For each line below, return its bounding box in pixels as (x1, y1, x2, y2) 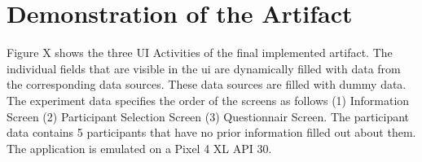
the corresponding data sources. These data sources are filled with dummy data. (7, 76, 407, 93)
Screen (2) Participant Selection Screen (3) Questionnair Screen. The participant (7, 107, 410, 125)
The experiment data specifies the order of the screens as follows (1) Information (7, 91, 410, 108)
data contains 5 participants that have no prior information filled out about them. (7, 124, 416, 141)
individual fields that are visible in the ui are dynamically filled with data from (7, 59, 401, 77)
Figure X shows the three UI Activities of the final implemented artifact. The (7, 44, 393, 61)
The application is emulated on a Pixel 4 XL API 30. (7, 139, 272, 156)
